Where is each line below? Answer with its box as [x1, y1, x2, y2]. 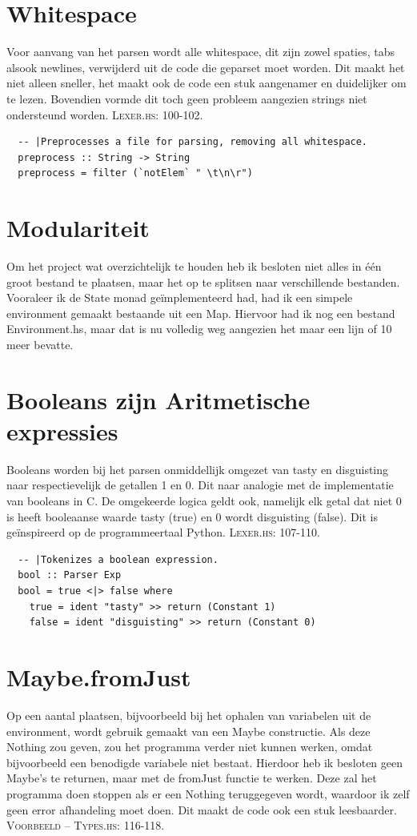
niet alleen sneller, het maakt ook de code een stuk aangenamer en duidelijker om [6, 74, 407, 91]
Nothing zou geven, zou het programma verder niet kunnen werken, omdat [6, 738, 373, 755]
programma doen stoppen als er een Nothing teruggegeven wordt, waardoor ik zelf [6, 785, 410, 802]
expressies [6, 414, 118, 447]
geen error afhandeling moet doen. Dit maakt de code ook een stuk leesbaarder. [6, 801, 397, 818]
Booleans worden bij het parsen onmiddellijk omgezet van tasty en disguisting [6, 460, 389, 477]
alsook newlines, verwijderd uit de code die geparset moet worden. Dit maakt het [6, 58, 405, 75]
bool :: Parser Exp [18, 569, 122, 581]
